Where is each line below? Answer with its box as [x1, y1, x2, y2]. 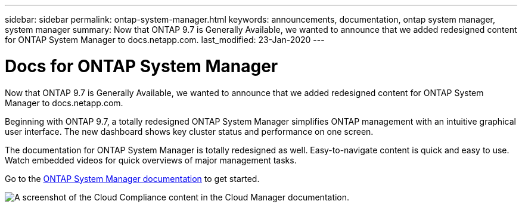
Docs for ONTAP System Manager [5, 55, 278, 76]
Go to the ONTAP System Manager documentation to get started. [5, 173, 260, 184]
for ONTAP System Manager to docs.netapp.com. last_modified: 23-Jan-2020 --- [5, 35, 325, 45]
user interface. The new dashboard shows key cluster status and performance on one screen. [5, 126, 374, 137]
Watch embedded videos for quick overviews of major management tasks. [5, 155, 297, 165]
